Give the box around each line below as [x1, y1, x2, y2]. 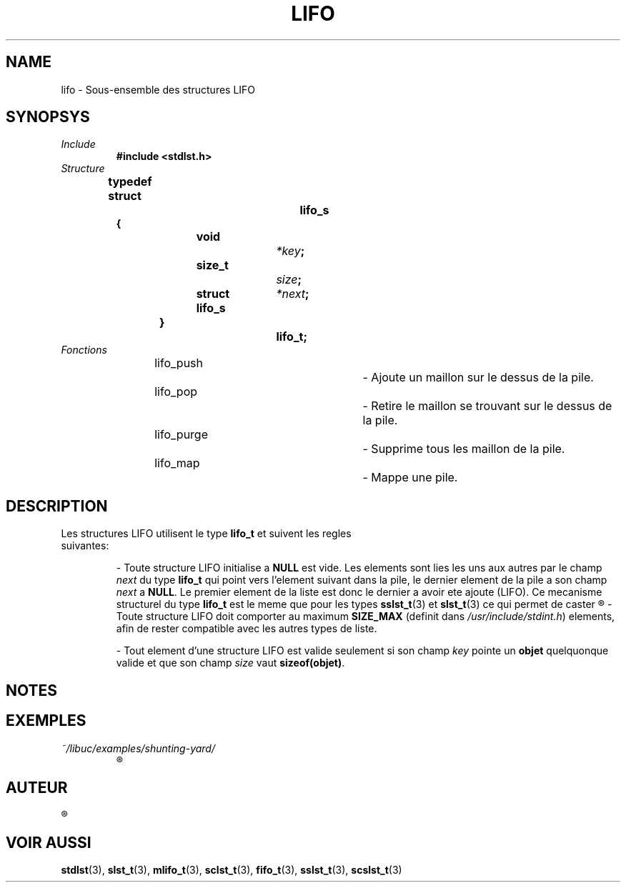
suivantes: [61, 539, 109, 552]
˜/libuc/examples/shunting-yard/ [61, 742, 215, 754]
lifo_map [154, 456, 200, 471]
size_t [196, 258, 229, 273]
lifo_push [154, 356, 203, 371]
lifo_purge [154, 427, 208, 442]
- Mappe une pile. [362, 470, 458, 485]
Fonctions [61, 344, 107, 356]
